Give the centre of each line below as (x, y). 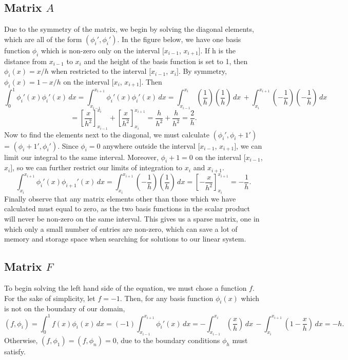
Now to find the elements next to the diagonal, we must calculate (107, 134)
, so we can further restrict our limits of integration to (98, 167)
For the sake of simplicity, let (50, 298)
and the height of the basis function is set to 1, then (166, 61)
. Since (68, 145)
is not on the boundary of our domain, (65, 308)
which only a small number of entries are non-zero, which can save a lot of (121, 228)
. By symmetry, (202, 71)
